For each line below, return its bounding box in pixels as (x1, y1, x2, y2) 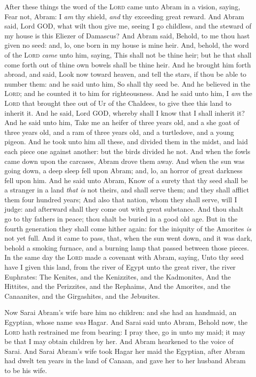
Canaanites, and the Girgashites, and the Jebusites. (4, 290, 160, 301)
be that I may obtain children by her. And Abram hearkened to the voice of (4, 336, 234, 346)
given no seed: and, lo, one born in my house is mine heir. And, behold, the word (4, 40, 249, 50)
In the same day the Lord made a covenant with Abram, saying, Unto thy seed (4, 252, 244, 262)
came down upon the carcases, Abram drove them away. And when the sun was (4, 156, 245, 166)
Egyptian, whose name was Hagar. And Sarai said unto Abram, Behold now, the (4, 317, 248, 327)
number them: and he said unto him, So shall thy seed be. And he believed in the (4, 78, 251, 89)
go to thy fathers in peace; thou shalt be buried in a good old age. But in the (4, 214, 238, 224)
